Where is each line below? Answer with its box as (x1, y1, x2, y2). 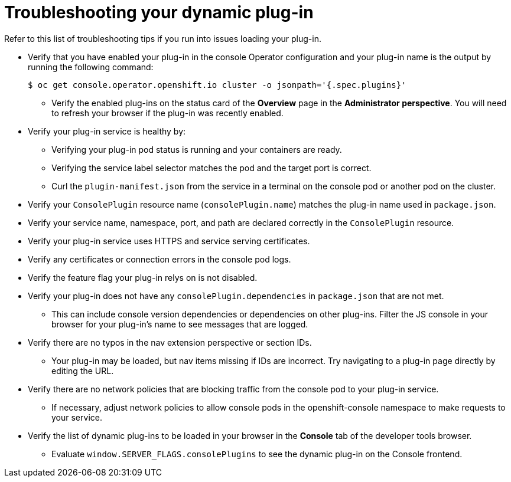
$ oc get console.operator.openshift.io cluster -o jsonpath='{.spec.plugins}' (28, 80, 406, 90)
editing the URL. (51, 365, 114, 376)
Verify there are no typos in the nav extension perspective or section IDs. (28, 337, 312, 347)
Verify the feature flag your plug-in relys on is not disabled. (28, 272, 258, 283)
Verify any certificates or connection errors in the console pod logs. (28, 254, 291, 264)
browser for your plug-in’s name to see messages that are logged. (51, 319, 308, 329)
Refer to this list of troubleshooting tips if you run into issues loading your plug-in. (4, 33, 321, 44)
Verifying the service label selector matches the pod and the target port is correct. (51, 162, 372, 173)
